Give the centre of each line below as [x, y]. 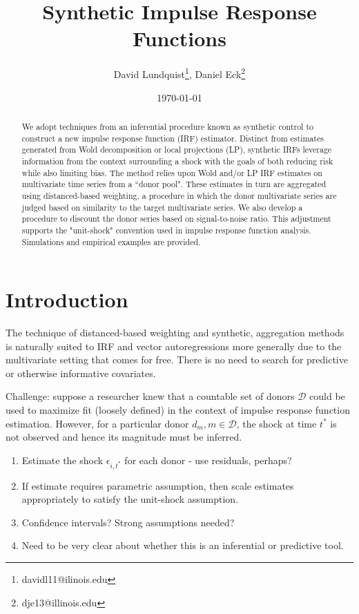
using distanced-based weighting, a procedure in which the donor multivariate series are [179, 195]
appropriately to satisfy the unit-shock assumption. [130, 499]
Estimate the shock [62, 460]
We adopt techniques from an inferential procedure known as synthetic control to [167, 126]
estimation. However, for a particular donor [97, 423]
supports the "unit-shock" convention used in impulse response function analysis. [166, 230]
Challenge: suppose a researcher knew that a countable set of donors [150, 396]
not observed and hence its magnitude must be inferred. [124, 437]
